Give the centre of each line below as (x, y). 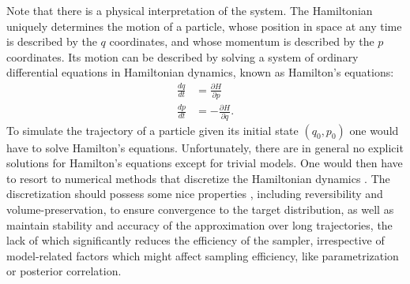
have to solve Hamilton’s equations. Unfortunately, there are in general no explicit (205, 147)
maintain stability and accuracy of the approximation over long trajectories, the (199, 224)
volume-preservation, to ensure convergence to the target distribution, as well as (200, 209)
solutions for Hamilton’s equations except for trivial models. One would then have (205, 163)
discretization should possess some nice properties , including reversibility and (195, 194)
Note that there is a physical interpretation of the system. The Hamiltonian (190, 10)
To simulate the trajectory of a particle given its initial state (152, 130)
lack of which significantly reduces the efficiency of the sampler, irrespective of (196, 240)
